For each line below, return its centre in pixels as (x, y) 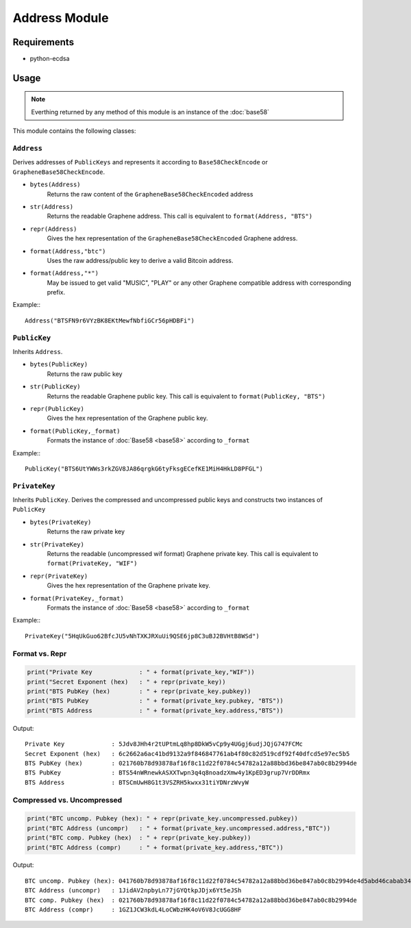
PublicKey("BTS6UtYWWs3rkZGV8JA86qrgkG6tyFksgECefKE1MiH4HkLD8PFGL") (144, 468)
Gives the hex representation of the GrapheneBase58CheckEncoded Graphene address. (172, 238)
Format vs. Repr (40, 653)
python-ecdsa (50, 59)
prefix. (56, 292)
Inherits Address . (38, 352)
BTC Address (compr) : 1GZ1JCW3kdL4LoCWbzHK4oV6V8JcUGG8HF (133, 910)
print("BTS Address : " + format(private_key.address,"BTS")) (155, 710)
